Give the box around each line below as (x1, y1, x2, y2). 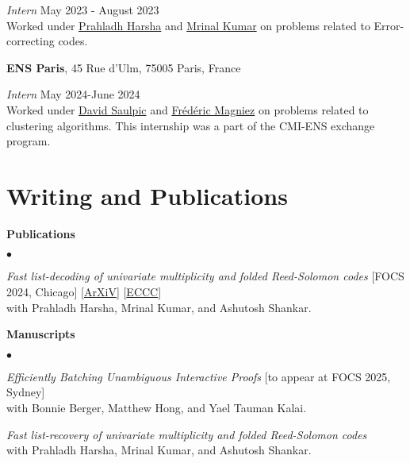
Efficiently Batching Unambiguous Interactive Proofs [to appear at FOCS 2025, (6, 368, 391, 384)
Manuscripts (6, 326, 75, 342)
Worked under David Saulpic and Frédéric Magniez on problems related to (6, 101, 369, 118)
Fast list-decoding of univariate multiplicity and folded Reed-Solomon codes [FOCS (6, 268, 404, 284)
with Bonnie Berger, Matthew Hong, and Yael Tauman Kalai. (6, 399, 307, 416)
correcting (6, 33, 55, 49)
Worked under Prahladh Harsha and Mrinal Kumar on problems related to (6, 17, 370, 33)
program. (6, 133, 51, 149)
